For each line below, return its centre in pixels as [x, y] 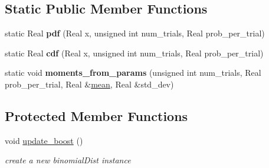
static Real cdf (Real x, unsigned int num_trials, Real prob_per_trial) [134, 53]
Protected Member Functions [96, 115]
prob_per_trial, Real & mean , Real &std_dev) [89, 84]
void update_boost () [44, 140]
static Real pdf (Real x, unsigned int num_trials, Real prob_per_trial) [135, 33]
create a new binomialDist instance [68, 160]
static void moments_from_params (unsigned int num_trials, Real [133, 73]
